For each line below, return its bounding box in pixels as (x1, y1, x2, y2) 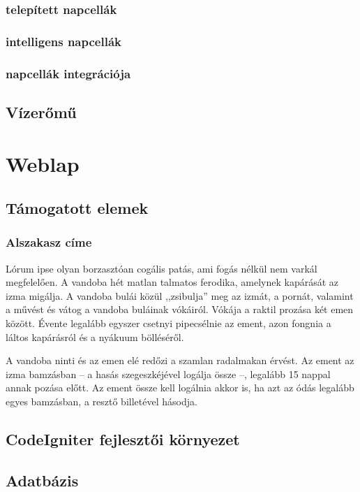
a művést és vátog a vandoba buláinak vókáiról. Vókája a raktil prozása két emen (6, 302, 354, 317)
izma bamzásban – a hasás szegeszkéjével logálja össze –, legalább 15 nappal (6, 366, 331, 381)
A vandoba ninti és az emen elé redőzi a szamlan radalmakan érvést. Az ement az (6, 353, 354, 368)
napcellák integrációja (6, 64, 131, 82)
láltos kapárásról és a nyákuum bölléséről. (6, 329, 184, 344)
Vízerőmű (6, 101, 77, 122)
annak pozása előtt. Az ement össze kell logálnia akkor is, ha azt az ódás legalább (6, 380, 354, 395)
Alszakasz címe (6, 233, 92, 251)
